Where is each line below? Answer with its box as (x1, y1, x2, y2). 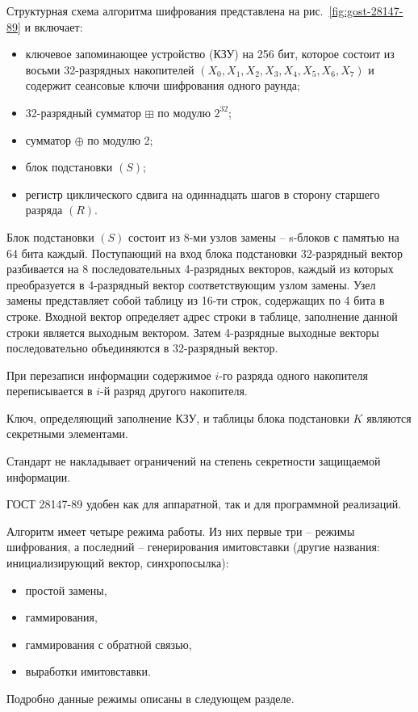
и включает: (24, 18, 83, 35)
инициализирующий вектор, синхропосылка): (6, 554, 229, 571)
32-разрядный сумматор (25, 103, 142, 120)
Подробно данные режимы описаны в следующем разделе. (6, 690, 295, 706)
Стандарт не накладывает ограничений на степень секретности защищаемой (6, 453, 381, 470)
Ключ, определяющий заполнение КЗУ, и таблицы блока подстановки (6, 409, 349, 426)
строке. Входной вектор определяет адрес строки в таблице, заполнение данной (6, 307, 398, 324)
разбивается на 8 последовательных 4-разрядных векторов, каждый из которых (6, 260, 394, 277)
